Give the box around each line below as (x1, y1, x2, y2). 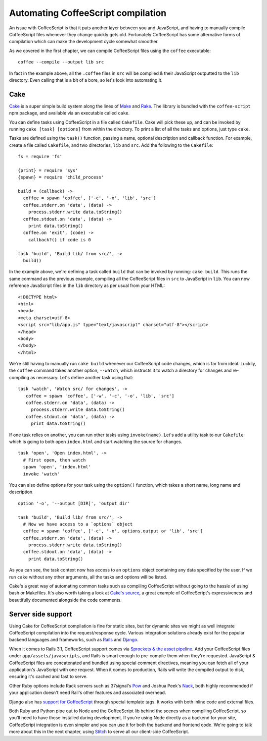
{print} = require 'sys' (18, 168, 78, 173)
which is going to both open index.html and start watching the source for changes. (9, 439, 182, 445)
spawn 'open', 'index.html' (23, 464, 91, 470)
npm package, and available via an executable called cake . (9, 110, 130, 116)
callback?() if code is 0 (28, 237, 91, 242)
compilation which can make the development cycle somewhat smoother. (9, 39, 159, 45)
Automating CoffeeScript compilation (9, 7, 167, 18)
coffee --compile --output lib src (18, 59, 104, 65)
